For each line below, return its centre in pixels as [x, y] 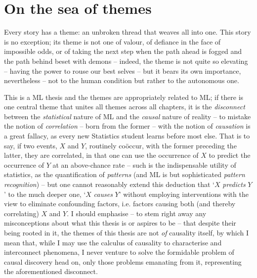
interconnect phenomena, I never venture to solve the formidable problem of [119, 252]
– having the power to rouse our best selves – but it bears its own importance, [123, 70]
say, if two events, [31, 145]
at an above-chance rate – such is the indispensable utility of [144, 164]
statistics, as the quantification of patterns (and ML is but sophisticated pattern [125, 174]
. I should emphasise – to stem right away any [137, 213]
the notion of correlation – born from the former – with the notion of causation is [127, 126]
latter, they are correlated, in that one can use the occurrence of [101, 155]
